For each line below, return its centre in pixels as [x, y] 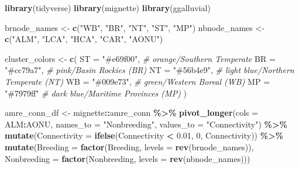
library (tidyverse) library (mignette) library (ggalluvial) [108, 8]
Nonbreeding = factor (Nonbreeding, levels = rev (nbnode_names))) [128, 158]
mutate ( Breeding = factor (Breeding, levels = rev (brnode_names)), [129, 146]
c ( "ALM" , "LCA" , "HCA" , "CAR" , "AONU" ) [84, 39]
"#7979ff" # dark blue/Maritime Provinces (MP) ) [96, 93]
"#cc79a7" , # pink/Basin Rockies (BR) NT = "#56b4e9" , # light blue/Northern [149, 70]
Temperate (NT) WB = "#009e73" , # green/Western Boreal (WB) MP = [138, 81]
